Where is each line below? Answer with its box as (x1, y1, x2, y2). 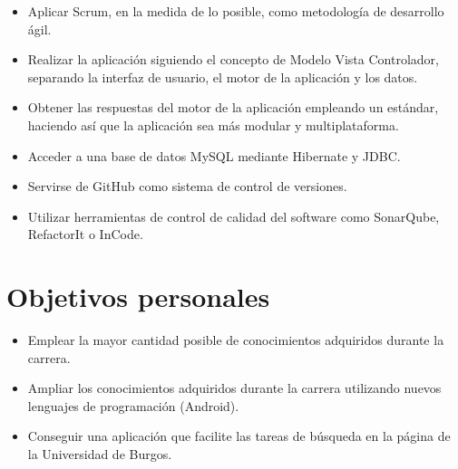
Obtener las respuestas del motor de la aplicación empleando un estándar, (27, 98, 439, 117)
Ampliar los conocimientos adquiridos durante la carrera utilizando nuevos (27, 378, 442, 397)
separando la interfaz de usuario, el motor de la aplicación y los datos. (27, 67, 418, 86)
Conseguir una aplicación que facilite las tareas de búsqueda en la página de (27, 426, 451, 445)
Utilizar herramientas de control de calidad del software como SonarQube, (27, 206, 440, 225)
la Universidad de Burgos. (27, 445, 172, 464)
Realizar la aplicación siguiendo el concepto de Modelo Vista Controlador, (27, 50, 439, 69)
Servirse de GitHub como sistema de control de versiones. (27, 177, 347, 196)
